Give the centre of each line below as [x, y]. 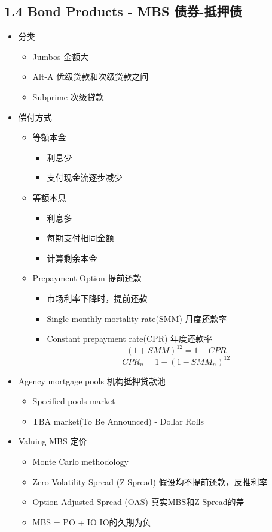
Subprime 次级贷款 [68, 96]
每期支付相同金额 [80, 238]
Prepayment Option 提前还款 [87, 278]
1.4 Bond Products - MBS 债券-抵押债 [123, 11]
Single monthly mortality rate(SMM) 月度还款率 [137, 318]
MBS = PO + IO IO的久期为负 [92, 522]
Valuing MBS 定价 [53, 441]
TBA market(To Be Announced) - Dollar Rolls [118, 421]
